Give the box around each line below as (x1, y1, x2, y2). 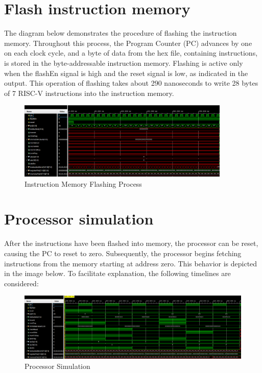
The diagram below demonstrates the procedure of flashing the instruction (4, 28, 237, 38)
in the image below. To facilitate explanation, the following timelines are (4, 268, 231, 279)
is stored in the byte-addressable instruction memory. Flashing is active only (4, 57, 243, 68)
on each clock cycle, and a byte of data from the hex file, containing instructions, (4, 47, 258, 58)
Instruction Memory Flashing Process (25, 178, 142, 189)
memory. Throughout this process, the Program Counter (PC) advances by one (4, 37, 252, 48)
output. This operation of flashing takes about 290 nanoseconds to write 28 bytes (4, 78, 258, 88)
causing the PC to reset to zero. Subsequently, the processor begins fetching (4, 247, 242, 258)
